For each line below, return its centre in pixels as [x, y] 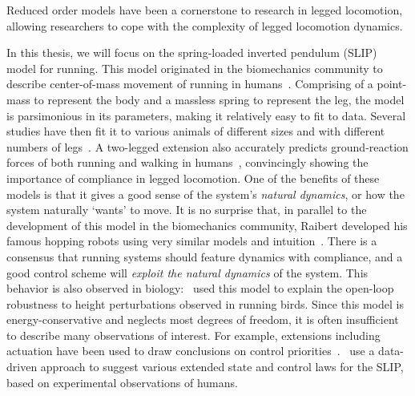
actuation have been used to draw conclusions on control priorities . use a [191, 351]
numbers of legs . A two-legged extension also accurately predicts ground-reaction [207, 146]
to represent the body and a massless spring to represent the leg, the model [219, 99]
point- [392, 84]
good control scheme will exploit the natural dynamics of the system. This [187, 272]
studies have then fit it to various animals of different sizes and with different [196, 131]
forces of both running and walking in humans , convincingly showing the [187, 162]
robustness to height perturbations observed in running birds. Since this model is [205, 303]
